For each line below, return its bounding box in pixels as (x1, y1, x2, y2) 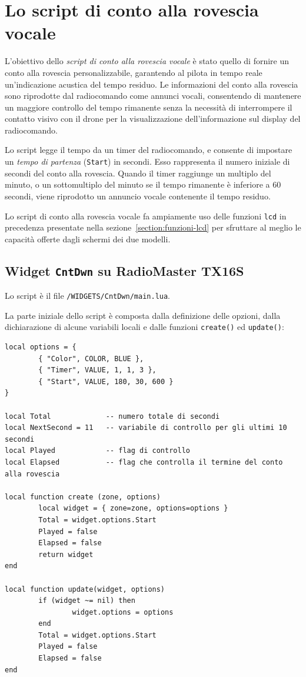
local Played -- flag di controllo (5, 446, 190, 455)
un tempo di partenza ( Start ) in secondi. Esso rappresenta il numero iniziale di (5, 155, 290, 168)
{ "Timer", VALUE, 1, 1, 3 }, (38, 366, 157, 375)
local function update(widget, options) (5, 585, 165, 593)
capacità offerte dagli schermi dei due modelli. (5, 232, 171, 245)
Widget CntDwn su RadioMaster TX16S (5, 261, 244, 279)
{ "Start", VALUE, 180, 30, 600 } (38, 377, 174, 386)
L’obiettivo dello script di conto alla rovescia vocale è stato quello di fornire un (5, 55, 290, 67)
